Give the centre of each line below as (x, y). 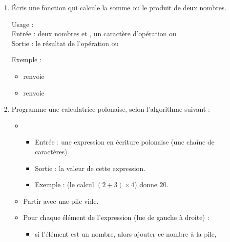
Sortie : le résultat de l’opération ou (65, 43)
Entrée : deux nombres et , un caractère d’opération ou (94, 34)
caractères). (52, 151)
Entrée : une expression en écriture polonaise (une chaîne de (125, 142)
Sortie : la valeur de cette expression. (90, 168)
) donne (146, 184)
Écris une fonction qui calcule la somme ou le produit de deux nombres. (119, 7)
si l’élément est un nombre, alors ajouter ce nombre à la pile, (126, 233)
